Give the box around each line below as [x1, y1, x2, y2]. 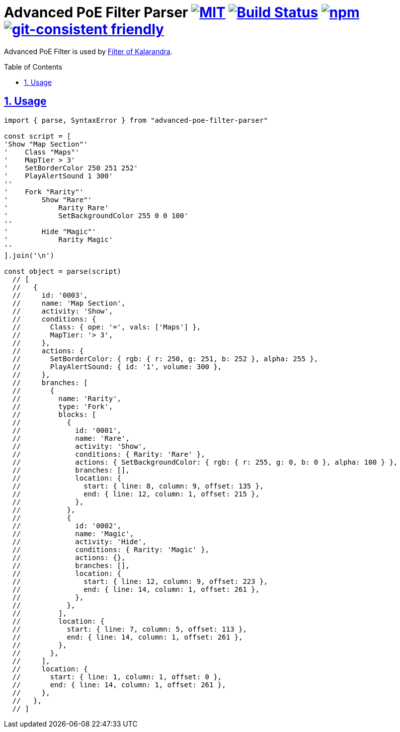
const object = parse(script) [4, 267, 122, 275]
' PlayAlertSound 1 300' [4, 171, 113, 180]
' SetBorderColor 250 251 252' [4, 163, 138, 172]
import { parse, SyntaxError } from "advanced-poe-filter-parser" [4, 116, 268, 124]
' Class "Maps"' [4, 148, 80, 156]
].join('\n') [4, 251, 55, 259]
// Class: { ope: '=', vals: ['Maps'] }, [12, 323, 201, 331]
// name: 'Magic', [12, 529, 134, 538]
